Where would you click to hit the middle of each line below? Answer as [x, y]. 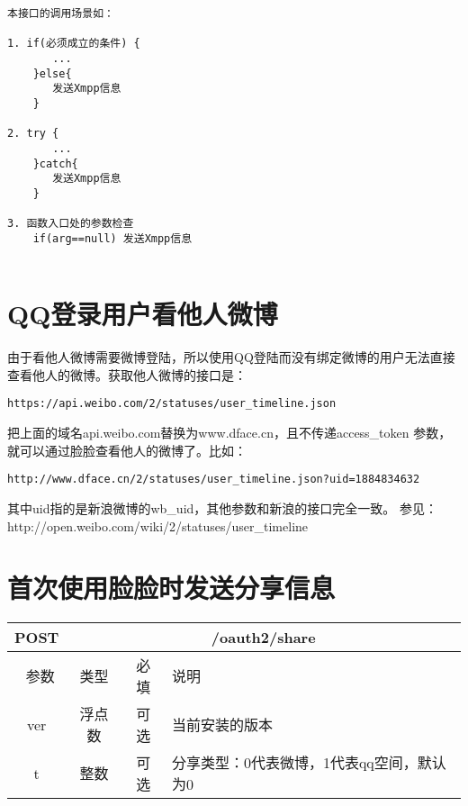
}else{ [52, 73]
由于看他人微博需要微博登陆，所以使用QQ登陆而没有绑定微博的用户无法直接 [231, 357]
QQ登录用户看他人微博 [143, 314]
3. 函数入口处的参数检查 [71, 224]
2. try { [33, 134]
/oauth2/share [263, 638]
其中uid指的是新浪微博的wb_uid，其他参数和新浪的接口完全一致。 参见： [222, 507]
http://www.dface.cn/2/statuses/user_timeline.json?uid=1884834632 [214, 480]
